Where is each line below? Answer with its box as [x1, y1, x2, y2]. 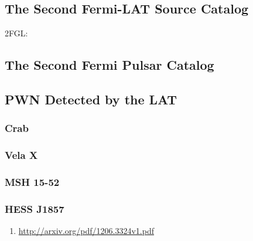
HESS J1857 [5, 201, 64, 216]
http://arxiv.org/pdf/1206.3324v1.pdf [18, 225, 154, 237]
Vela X [5, 148, 38, 162]
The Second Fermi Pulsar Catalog [5, 56, 214, 74]
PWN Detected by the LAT [5, 90, 177, 108]
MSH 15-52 [5, 174, 60, 189]
